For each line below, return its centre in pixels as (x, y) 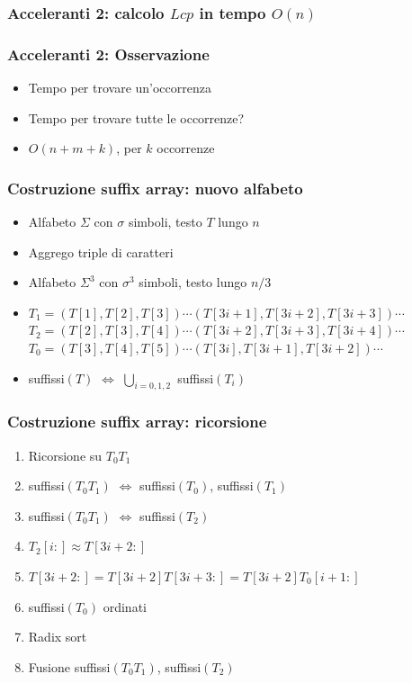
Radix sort (58, 637)
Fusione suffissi (69, 666)
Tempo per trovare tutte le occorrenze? (136, 117)
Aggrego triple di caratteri (101, 252)
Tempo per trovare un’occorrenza (120, 88)
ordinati (125, 606)
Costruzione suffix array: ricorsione (137, 422)
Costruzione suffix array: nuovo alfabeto (155, 188)
